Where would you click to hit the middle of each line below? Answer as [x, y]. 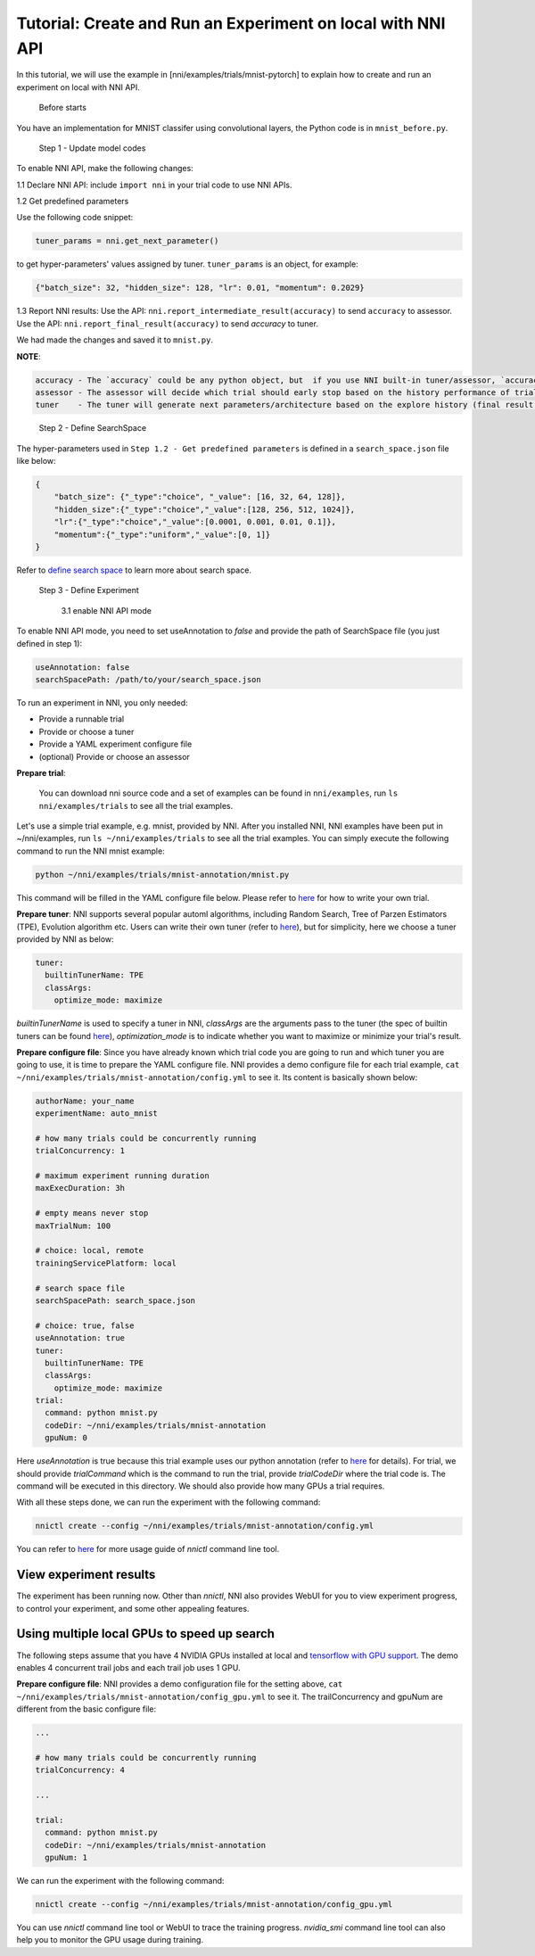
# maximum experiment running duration [122, 1176]
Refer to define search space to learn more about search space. [134, 570]
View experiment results [86, 1575]
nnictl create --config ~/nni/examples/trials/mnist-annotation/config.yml [205, 1526]
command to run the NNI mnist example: [91, 851]
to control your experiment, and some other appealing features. [133, 1608]
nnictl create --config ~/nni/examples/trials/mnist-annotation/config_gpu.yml [214, 1904]
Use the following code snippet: [75, 218]
